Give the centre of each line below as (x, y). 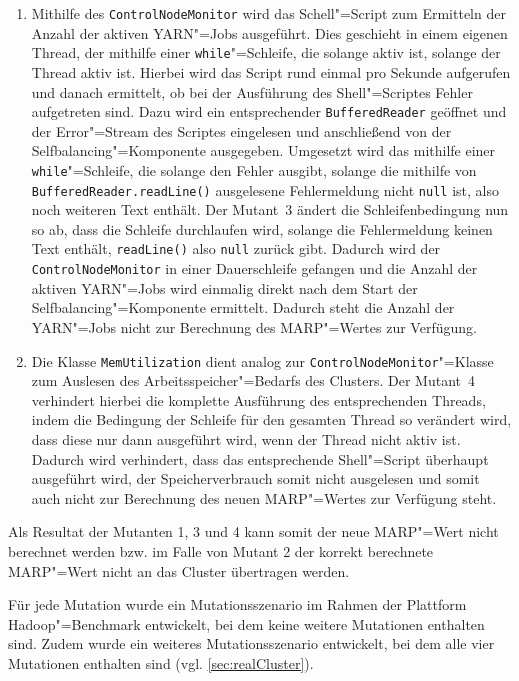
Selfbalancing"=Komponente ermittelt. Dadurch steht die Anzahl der (243, 307)
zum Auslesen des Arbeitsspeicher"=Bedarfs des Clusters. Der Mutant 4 (253, 380)
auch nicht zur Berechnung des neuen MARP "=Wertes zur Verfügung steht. (264, 497)
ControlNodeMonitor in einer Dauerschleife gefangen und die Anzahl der (254, 268)
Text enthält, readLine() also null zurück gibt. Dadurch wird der (236, 248)
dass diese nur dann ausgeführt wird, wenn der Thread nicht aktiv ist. (246, 438)
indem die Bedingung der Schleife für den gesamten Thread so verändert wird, (271, 419)
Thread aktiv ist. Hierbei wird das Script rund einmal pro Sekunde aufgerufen (271, 71)
